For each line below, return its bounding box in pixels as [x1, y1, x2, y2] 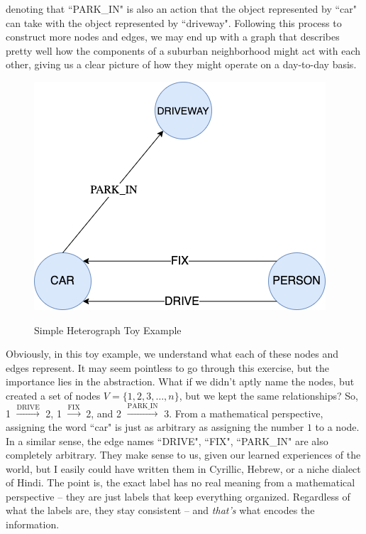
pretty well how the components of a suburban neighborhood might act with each [6, 43, 361, 58]
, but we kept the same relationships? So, [179, 388, 358, 402]
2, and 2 [86, 405, 122, 420]
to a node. [315, 419, 360, 434]
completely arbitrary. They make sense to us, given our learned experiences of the [6, 447, 361, 462]
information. [6, 517, 60, 532]
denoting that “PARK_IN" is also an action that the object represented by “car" [6, 1, 357, 16]
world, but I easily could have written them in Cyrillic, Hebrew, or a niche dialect [6, 461, 361, 476]
